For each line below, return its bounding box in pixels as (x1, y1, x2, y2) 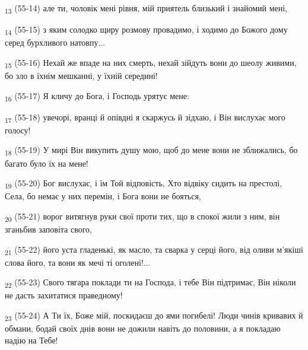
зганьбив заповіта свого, (5, 222, 92, 235)
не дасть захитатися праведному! (5, 289, 123, 301)
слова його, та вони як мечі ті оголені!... (5, 256, 151, 268)
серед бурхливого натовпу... (5, 36, 106, 49)
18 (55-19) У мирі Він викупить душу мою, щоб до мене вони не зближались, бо (5, 144, 298, 158)
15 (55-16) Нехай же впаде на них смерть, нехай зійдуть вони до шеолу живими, (5, 56, 297, 70)
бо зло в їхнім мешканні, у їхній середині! (5, 69, 158, 81)
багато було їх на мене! (5, 157, 88, 169)
